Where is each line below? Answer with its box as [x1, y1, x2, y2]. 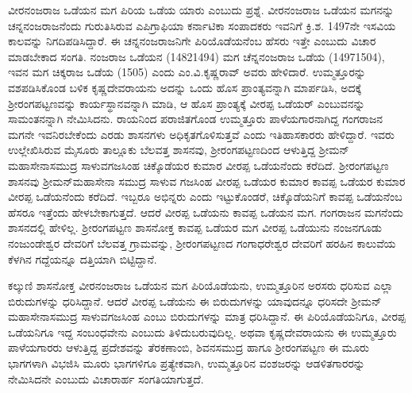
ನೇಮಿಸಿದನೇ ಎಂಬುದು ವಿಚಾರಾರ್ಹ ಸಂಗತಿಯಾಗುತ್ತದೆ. [8, 370, 204, 387]
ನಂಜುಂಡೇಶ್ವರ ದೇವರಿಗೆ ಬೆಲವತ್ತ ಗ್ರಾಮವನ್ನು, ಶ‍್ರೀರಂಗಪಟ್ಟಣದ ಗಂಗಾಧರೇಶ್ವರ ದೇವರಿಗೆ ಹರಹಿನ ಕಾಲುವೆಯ [8, 234, 396, 251]
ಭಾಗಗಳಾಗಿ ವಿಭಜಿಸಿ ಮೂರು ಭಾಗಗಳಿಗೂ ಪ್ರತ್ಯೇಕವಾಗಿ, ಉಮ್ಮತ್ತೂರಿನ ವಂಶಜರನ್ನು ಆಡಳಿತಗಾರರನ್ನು [8, 355, 365, 372]
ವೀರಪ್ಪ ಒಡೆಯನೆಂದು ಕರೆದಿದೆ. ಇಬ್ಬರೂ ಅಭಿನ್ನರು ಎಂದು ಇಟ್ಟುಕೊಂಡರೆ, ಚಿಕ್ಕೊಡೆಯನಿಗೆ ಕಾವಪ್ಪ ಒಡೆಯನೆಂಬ [8, 188, 402, 205]
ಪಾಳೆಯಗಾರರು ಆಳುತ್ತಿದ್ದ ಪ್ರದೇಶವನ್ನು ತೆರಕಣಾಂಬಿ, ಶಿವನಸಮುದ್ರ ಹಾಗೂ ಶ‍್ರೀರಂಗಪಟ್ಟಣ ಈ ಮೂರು [8, 339, 369, 356]
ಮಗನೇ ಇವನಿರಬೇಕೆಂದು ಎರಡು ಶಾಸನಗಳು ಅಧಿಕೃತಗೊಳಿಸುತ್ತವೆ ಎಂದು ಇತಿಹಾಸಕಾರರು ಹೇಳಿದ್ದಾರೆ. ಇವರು [8, 125, 395, 142]
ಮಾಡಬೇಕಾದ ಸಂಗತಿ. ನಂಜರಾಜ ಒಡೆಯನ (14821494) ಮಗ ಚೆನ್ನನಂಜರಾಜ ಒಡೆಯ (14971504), [8, 48, 385, 64]
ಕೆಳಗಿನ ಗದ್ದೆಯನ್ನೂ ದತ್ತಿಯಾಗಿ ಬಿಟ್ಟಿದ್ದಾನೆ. [8, 250, 157, 267]
